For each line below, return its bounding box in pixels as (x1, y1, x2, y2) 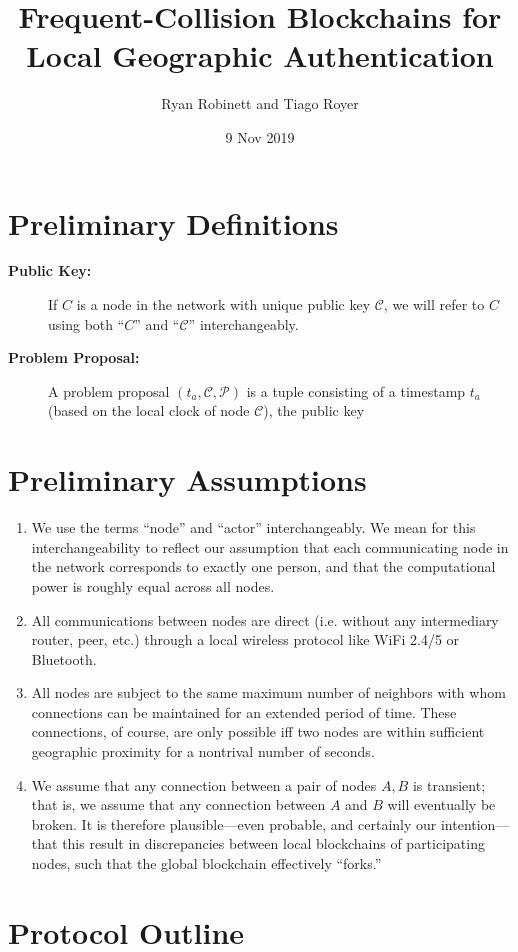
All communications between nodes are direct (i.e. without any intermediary (31, 609, 499, 630)
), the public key (263, 400, 365, 421)
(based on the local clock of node (48, 400, 250, 421)
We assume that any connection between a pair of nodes (31, 774, 377, 795)
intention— (440, 813, 510, 834)
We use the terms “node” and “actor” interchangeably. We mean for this (31, 517, 476, 538)
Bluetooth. (31, 648, 97, 669)
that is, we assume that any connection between (31, 794, 326, 815)
